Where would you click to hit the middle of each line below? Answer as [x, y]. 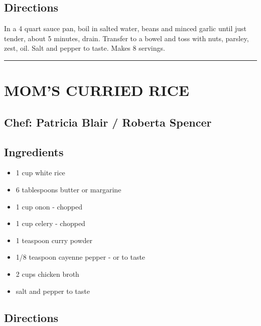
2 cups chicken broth [47, 274]
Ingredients [34, 151]
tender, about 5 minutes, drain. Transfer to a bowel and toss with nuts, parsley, [126, 38]
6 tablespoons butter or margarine [69, 189]
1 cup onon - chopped [49, 206]
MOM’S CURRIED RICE [97, 90]
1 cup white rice [40, 173]
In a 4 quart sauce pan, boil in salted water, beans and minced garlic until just [125, 28]
